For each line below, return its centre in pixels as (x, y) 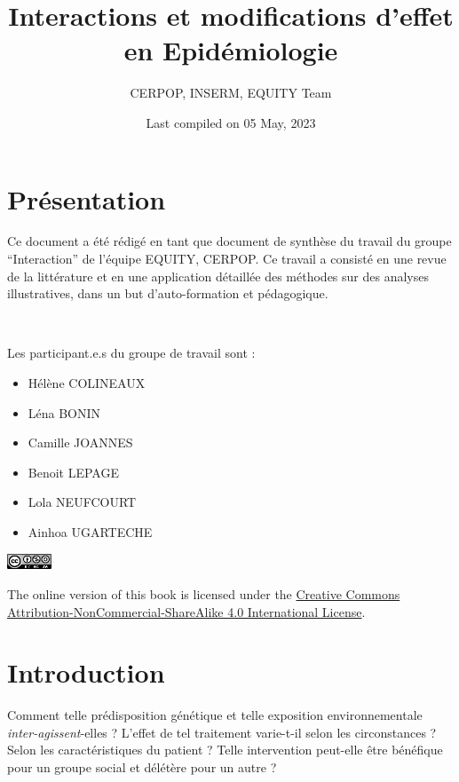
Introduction (86, 672)
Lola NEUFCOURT (82, 502)
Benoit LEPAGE (73, 472)
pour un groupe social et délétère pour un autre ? (142, 767)
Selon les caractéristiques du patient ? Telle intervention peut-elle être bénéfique (225, 750)
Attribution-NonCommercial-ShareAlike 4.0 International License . (186, 611)
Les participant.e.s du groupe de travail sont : (131, 353)
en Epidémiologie (231, 50)
